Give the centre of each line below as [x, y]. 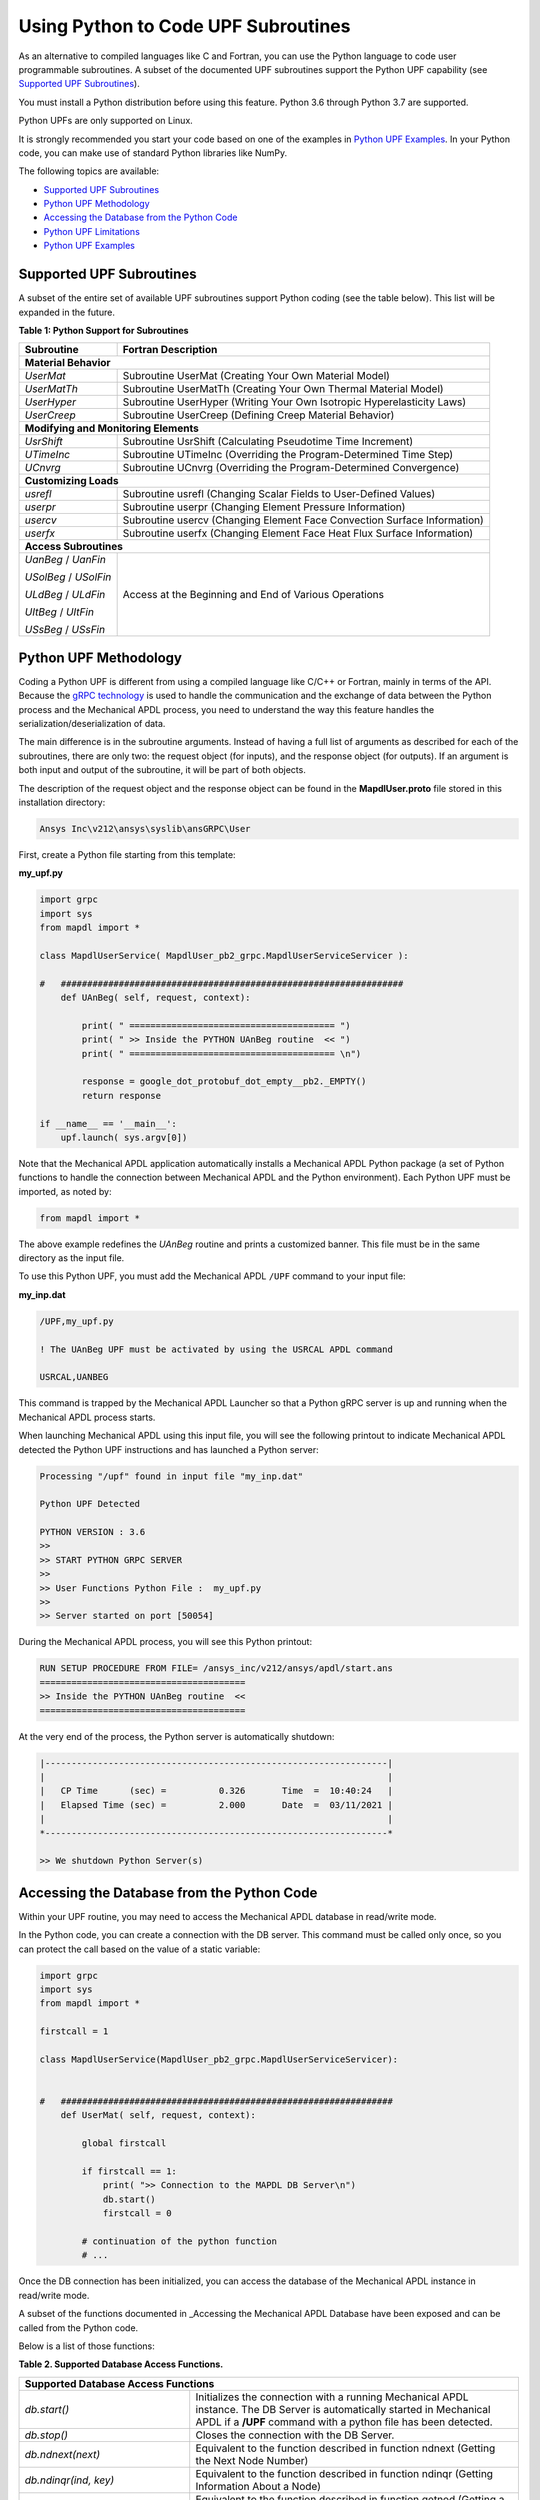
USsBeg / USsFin [64, 630]
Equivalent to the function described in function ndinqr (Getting [344, 2473]
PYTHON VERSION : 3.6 [92, 1532]
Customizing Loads [71, 481]
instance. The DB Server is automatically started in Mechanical [343, 2409]
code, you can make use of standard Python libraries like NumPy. [153, 152]
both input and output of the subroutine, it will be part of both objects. [162, 770]
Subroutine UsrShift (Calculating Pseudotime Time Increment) [268, 442]
